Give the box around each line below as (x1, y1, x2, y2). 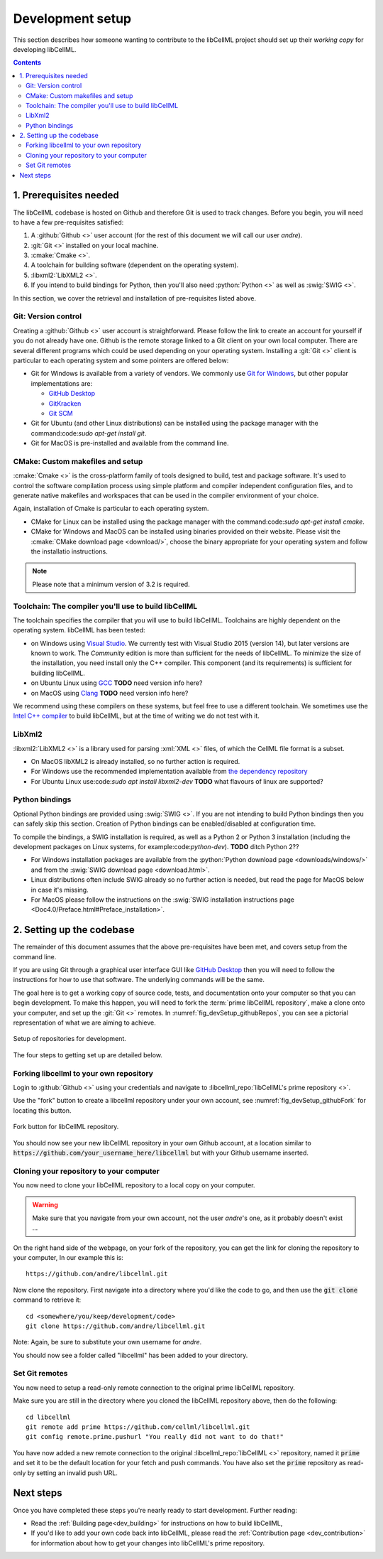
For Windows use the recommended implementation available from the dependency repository (30, 767, 308, 776)
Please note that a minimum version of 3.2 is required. (32, 580, 191, 588)
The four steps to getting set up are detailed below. (13, 1050, 163, 1059)
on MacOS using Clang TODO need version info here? (30, 689, 189, 697)
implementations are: (30, 379, 93, 387)
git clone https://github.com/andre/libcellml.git (26, 1322, 206, 1330)
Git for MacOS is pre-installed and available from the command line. (30, 439, 230, 448)
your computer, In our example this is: (13, 1253, 123, 1261)
